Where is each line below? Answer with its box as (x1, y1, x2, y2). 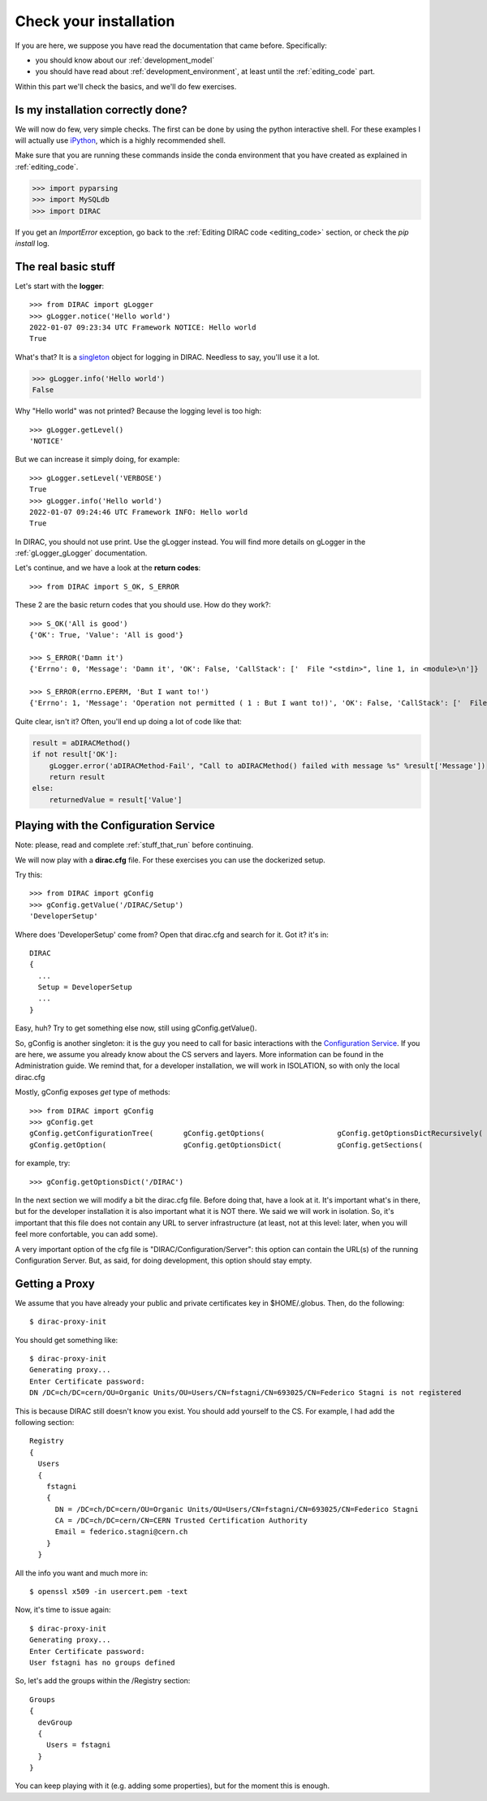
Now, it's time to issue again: (15, 1604, 111, 1615)
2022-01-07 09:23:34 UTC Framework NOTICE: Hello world (29, 323, 256, 332)
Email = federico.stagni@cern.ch (54, 1527, 188, 1536)
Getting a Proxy (15, 1276, 95, 1290)
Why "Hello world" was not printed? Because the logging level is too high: (15, 406, 262, 416)
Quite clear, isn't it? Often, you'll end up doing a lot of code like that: (15, 716, 243, 726)
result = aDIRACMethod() (32, 738, 131, 747)
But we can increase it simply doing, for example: (15, 455, 180, 464)
